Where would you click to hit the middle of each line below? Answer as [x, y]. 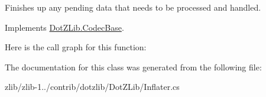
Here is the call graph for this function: [76, 47]
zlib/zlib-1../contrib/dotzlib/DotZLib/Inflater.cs [92, 87]
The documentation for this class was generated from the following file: [133, 67]
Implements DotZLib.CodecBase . [64, 27]
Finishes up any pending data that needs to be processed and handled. [133, 7]
